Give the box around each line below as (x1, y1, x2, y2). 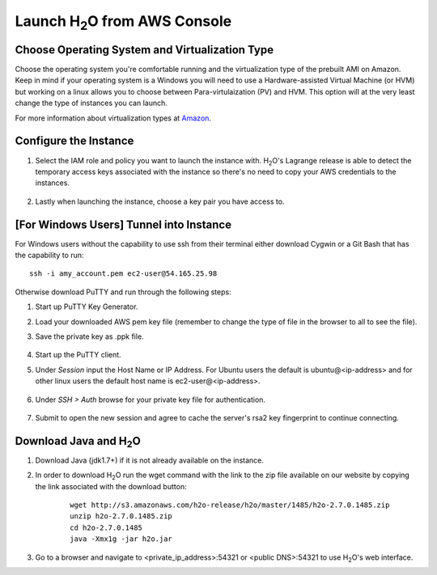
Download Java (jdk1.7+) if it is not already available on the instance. (35, 455, 265, 465)
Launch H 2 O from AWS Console (15, 12, 232, 33)
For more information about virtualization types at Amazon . (15, 113, 212, 123)
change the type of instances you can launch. (15, 98, 168, 108)
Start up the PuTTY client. (35, 350, 121, 360)
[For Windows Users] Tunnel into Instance (15, 218, 232, 231)
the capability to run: (15, 251, 84, 260)
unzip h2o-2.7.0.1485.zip (70, 512, 173, 521)
